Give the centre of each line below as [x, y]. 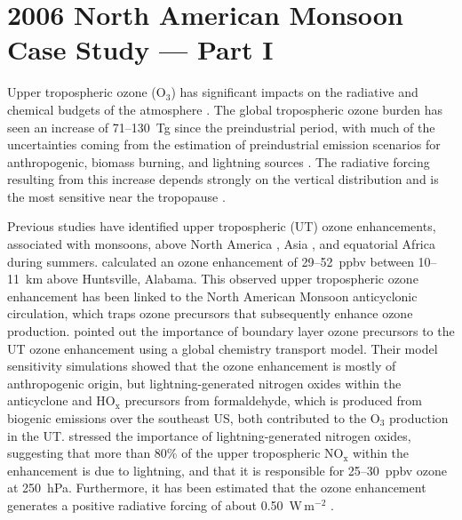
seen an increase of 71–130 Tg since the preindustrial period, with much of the [221, 127]
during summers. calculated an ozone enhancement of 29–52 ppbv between [211, 261]
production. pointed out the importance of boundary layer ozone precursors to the [231, 331]
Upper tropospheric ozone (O [87, 92]
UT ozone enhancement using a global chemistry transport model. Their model [223, 348]
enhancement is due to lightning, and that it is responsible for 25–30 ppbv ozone [227, 470]
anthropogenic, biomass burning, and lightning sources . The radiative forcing [219, 161]
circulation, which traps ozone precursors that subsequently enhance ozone [210, 313]
